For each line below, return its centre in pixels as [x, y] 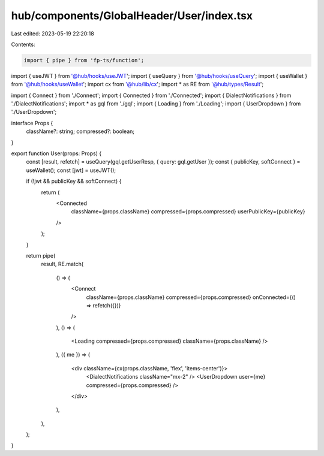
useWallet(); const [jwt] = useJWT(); [71, 170]
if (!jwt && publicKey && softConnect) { [74, 181]
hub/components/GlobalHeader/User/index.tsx [132, 16]
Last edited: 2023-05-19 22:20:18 [52, 34]
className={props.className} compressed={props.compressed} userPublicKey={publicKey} [188, 212]
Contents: [23, 44]
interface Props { [32, 123]
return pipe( [41, 255]
